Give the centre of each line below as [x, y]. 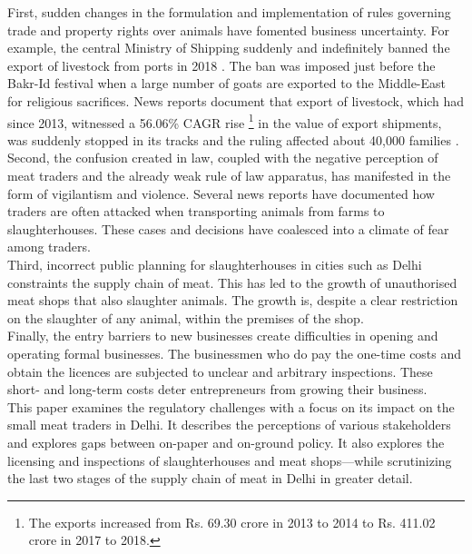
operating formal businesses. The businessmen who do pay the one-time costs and [235, 353]
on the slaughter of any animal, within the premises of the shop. [186, 317]
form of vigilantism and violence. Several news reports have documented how [221, 193]
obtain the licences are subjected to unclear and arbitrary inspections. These [220, 371]
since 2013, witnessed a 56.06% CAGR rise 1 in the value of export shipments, [225, 121]
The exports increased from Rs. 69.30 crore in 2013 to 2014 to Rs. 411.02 [232, 522]
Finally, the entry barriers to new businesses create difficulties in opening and [223, 336]
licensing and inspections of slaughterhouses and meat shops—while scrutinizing [230, 460]
